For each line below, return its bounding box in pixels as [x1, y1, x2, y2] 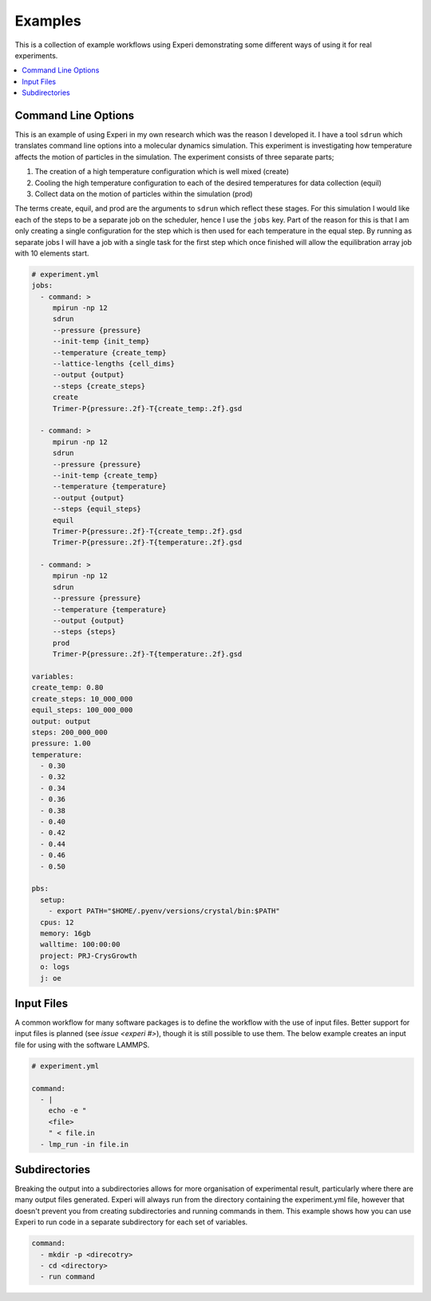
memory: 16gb [40, 928, 91, 938]
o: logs [40, 963, 70, 971]
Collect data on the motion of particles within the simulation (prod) [34, 188, 253, 199]
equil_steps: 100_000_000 [31, 706, 133, 714]
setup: [40, 895, 66, 904]
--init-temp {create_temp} [52, 471, 159, 480]
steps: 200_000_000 [31, 727, 108, 737]
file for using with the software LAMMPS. [14, 1040, 150, 1050]
